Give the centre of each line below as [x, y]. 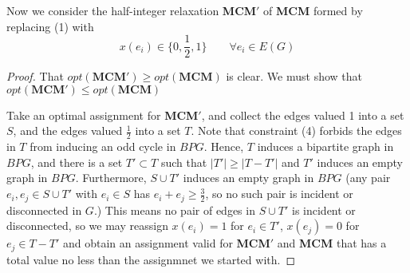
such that [184, 162]
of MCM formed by [313, 10]
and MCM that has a [332, 243]
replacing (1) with [50, 26]
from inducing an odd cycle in [103, 146]
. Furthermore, [111, 178]
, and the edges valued [68, 131]
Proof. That [35, 76]
